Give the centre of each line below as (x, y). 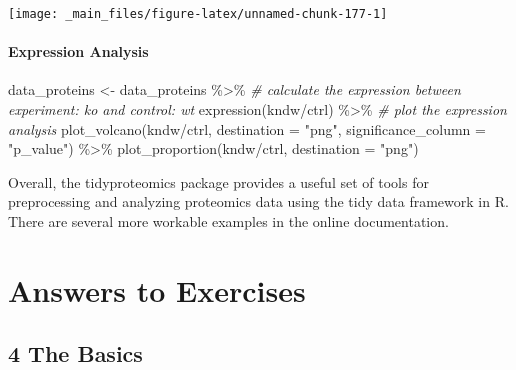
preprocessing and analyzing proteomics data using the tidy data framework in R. (258, 201)
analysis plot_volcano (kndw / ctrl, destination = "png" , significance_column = (247, 128)
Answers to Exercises (157, 289)
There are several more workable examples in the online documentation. (228, 221)
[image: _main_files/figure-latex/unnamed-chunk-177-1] (198, 14)
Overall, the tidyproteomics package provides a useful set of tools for (218, 181)
